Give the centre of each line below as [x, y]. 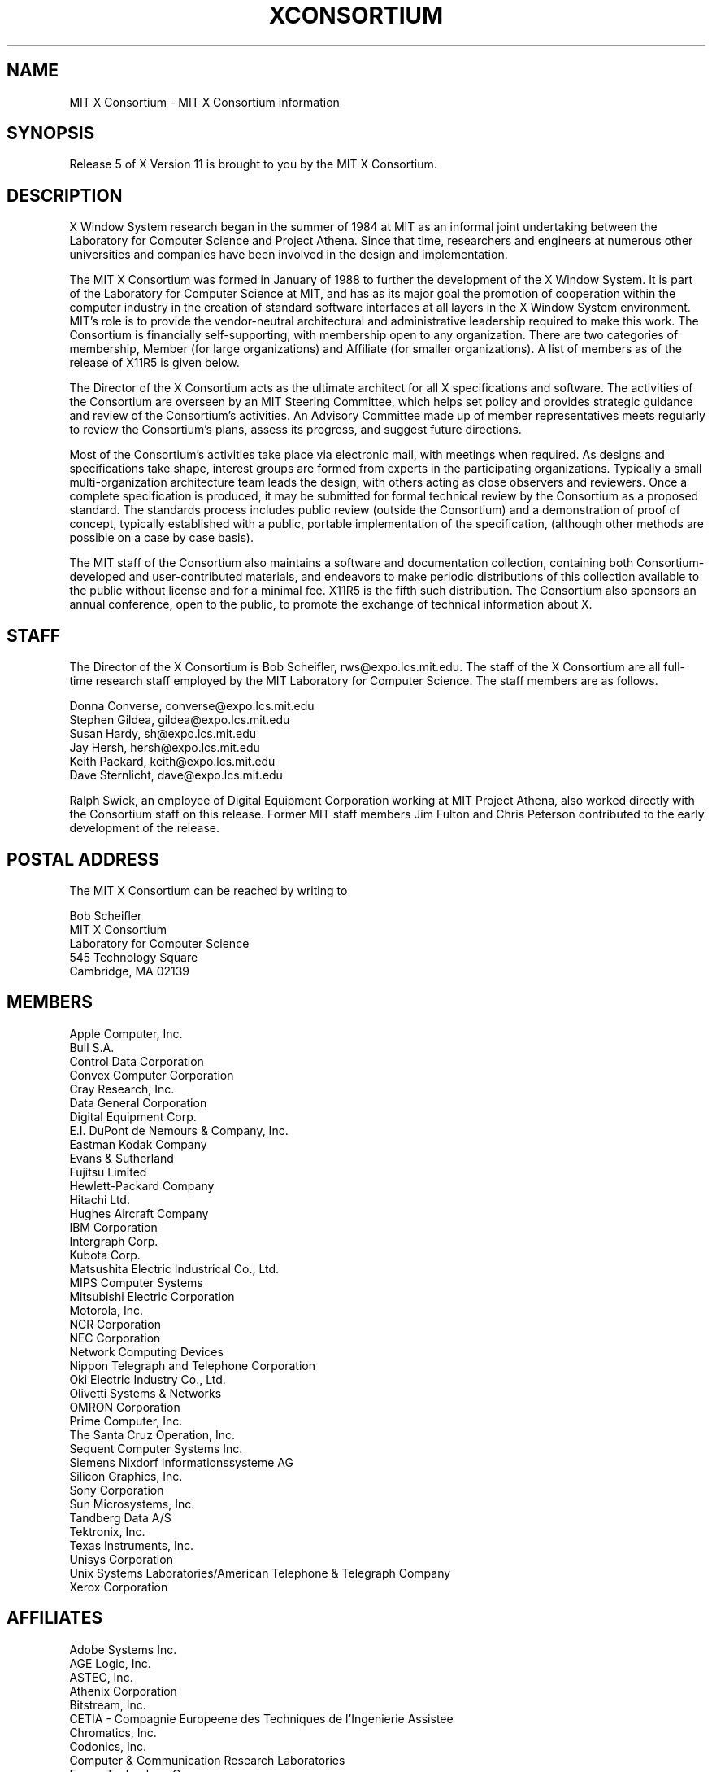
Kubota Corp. [105, 1255]
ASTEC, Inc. [101, 1677]
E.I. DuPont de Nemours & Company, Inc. [179, 1130]
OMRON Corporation [125, 1407]
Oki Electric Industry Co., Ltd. [148, 1379]
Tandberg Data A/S [120, 1517]
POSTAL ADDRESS [83, 859]
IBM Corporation [113, 1227]
